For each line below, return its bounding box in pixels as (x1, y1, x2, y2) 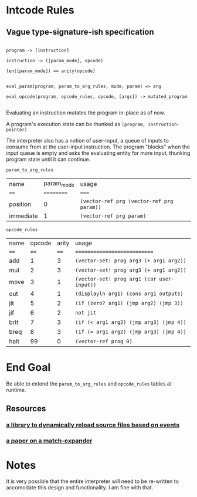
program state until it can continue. (6, 156, 91, 163)
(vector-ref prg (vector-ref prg (80, 198, 174, 205)
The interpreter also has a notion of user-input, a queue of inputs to (6, 137, 169, 144)
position (9, 200, 31, 208)
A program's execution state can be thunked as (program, (6, 121, 145, 127)
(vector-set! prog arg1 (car (75, 276, 157, 282)
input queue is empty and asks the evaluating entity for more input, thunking (6, 150, 191, 156)
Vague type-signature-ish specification (6, 27, 154, 37)
